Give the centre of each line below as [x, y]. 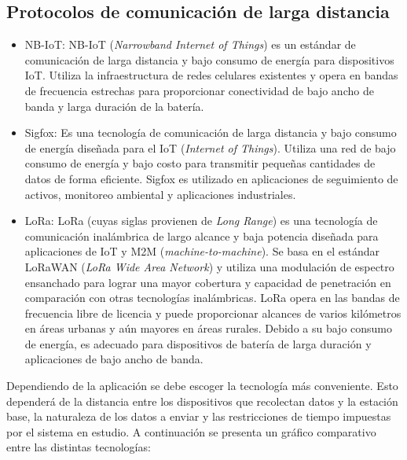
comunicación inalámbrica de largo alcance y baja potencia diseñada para [202, 236]
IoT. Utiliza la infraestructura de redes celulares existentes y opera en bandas [211, 75]
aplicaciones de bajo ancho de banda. [114, 359]
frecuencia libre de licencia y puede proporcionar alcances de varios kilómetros [213, 313]
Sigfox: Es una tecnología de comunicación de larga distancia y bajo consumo [211, 132]
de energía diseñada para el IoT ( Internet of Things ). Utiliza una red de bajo [210, 147]
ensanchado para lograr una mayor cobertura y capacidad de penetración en [208, 282]
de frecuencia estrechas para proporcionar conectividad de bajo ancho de [199, 90]
